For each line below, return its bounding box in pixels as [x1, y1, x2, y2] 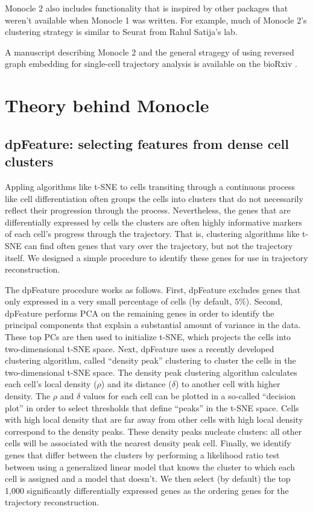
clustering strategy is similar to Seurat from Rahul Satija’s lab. [5, 25, 238, 38]
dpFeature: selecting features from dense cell [5, 134, 289, 153]
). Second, [245, 295, 283, 308]
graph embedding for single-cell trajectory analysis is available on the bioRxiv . [5, 57, 297, 70]
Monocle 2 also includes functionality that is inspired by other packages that [5, 2, 288, 14]
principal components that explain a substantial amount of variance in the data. [5, 318, 301, 331]
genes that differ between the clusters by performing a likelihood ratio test [5, 449, 280, 461]
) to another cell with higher [175, 378, 280, 390]
